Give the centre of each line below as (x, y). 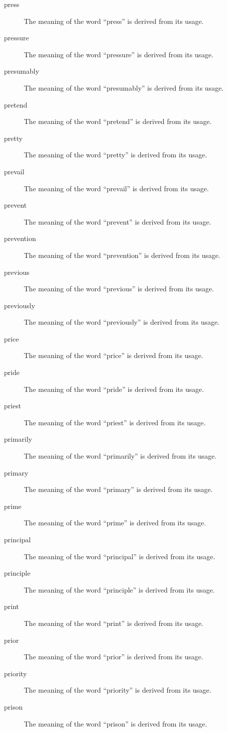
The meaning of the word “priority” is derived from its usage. (118, 690)
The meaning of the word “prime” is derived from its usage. (115, 523)
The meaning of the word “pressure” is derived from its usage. (119, 54)
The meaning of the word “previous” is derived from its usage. (119, 289)
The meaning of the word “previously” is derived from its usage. (122, 322)
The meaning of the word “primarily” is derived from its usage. (120, 456)
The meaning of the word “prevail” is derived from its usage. (116, 188)
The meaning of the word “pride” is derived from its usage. (114, 389)
